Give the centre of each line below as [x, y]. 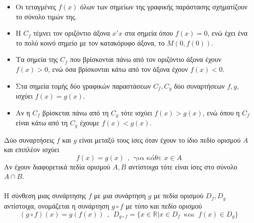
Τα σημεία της [37, 59]
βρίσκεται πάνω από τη [75, 112]
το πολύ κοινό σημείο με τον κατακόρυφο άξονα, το [90, 42]
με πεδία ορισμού [178, 195]
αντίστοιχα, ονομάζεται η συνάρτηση [57, 205]
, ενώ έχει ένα [227, 33]
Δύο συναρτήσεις [29, 139]
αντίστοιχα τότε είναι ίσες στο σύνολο [183, 166]
